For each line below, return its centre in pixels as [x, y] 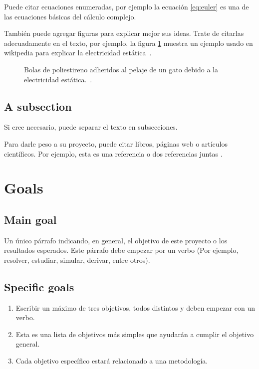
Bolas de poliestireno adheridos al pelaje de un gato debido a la [121, 69]
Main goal [30, 219]
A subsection [38, 106]
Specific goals [39, 286]
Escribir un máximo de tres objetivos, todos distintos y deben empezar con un [135, 307]
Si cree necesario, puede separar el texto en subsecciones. [91, 127]
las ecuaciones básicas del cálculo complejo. [70, 16]
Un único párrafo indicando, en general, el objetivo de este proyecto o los [116, 240]
